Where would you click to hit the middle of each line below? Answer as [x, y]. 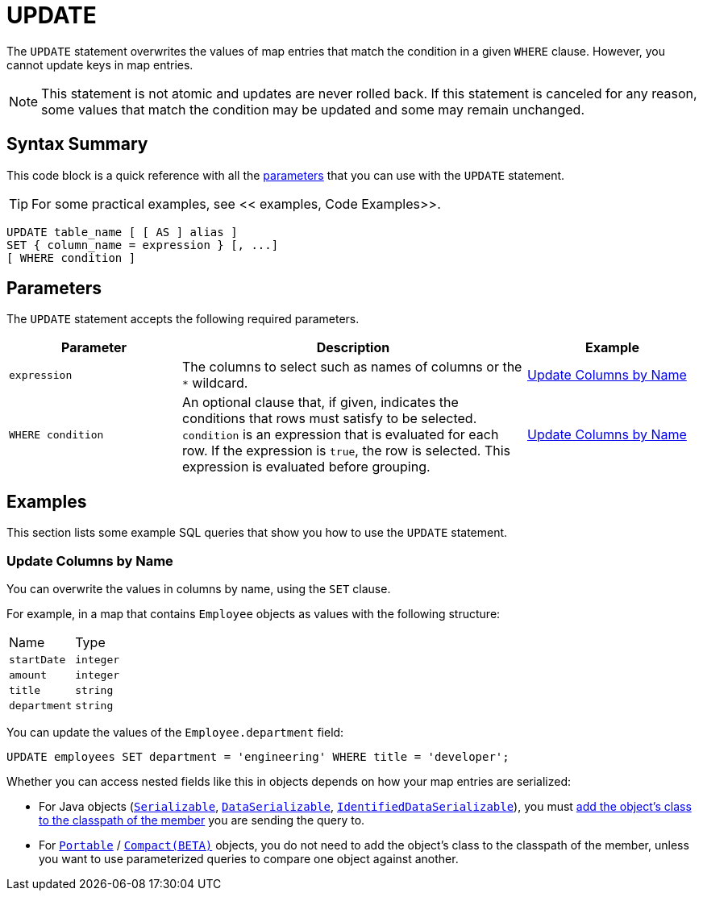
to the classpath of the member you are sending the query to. [202, 820]
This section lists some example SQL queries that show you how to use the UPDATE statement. [257, 533]
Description [353, 348]
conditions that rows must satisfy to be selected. [330, 419]
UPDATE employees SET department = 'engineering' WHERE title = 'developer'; [258, 757]
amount [28, 675]
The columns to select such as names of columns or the [352, 367]
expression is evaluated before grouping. [306, 467]
